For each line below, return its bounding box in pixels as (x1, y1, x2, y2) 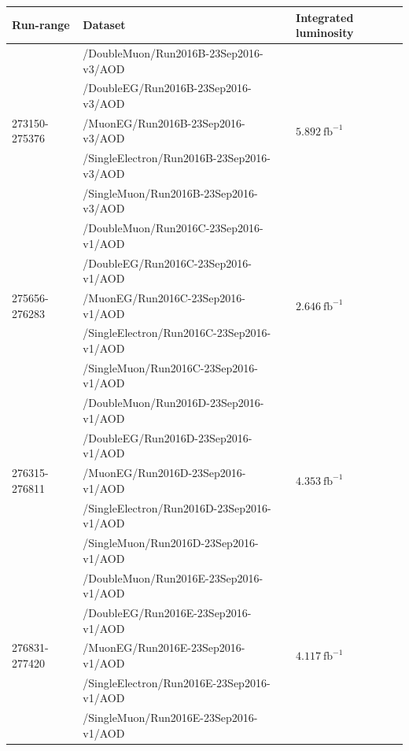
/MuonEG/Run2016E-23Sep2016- (83, 639, 245, 656)
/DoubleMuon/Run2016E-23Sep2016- (83, 569, 263, 586)
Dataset (83, 17, 126, 33)
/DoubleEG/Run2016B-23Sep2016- (83, 80, 252, 96)
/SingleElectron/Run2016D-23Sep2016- (83, 499, 271, 516)
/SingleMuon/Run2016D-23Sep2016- (83, 535, 259, 551)
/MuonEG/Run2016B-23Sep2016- (83, 114, 245, 131)
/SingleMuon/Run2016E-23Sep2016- (83, 709, 258, 726)
